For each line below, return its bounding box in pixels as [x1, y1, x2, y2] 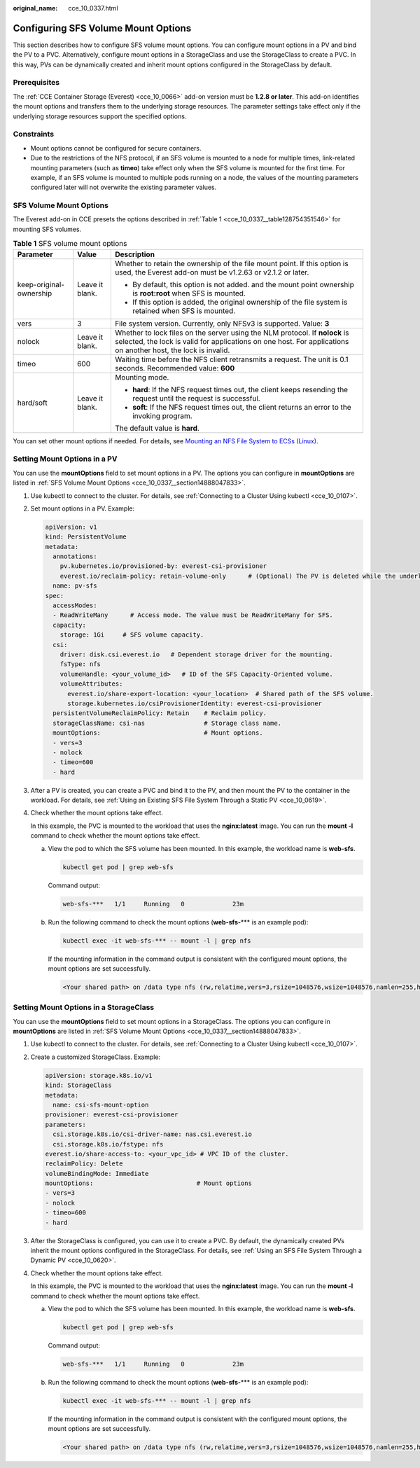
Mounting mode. [114, 372, 169, 382]
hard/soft [17, 398, 48, 408]
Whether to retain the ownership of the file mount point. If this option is [114, 258, 349, 268]
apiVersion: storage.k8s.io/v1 [45, 1072, 153, 1079]
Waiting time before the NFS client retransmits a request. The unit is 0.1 [114, 354, 349, 364]
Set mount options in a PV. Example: [30, 504, 135, 513]
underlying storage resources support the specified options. [13, 112, 187, 120]
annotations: [52, 553, 97, 560]
